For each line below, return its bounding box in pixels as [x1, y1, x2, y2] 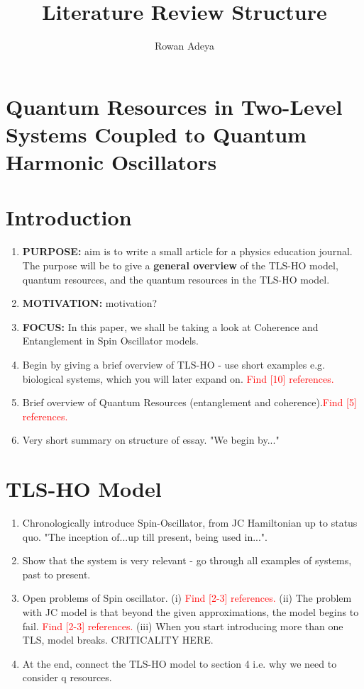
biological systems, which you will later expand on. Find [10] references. [22, 371, 334, 386]
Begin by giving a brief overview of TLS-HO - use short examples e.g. [22, 357, 325, 371]
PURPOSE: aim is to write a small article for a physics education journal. [22, 244, 353, 259]
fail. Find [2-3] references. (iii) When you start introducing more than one [22, 618, 343, 633]
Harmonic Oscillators [6, 147, 217, 177]
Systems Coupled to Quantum [6, 119, 307, 148]
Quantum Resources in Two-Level [6, 91, 343, 121]
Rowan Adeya [154, 38, 215, 53]
